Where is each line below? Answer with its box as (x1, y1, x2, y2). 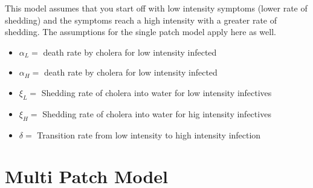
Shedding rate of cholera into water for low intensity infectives (41, 86, 272, 99)
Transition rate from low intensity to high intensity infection (37, 128, 261, 141)
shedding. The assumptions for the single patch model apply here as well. (5, 25, 276, 38)
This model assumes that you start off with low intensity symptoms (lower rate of (5, 2, 308, 14)
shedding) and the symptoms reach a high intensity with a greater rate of (5, 13, 277, 26)
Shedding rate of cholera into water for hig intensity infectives (42, 107, 271, 120)
